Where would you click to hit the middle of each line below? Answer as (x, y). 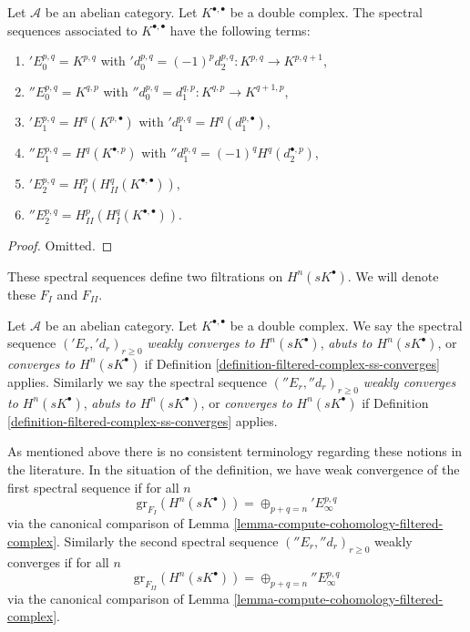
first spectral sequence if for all (93, 487)
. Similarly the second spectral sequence (168, 540)
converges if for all (58, 561)
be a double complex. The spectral (326, 12)
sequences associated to (72, 30)
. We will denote (393, 275)
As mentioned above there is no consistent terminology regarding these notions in (235, 451)
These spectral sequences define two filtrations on (145, 275)
